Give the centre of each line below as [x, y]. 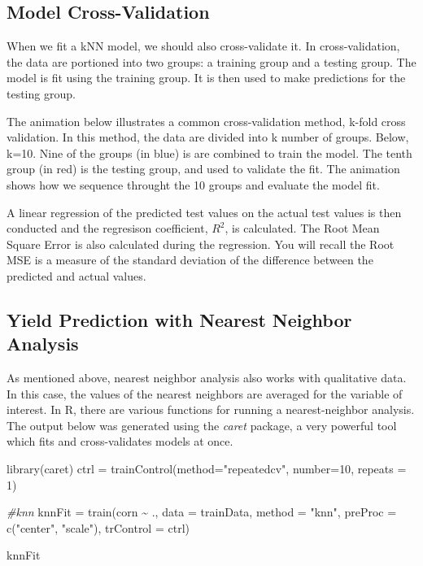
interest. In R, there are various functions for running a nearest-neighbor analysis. [211, 409]
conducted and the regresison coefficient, [107, 228]
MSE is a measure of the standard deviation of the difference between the [190, 260]
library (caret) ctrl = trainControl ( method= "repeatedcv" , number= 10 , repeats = [207, 469]
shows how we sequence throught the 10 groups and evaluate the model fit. [193, 184]
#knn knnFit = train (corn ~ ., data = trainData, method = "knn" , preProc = [202, 512]
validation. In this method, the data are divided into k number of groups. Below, [208, 137]
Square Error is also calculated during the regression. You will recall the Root [201, 244]
